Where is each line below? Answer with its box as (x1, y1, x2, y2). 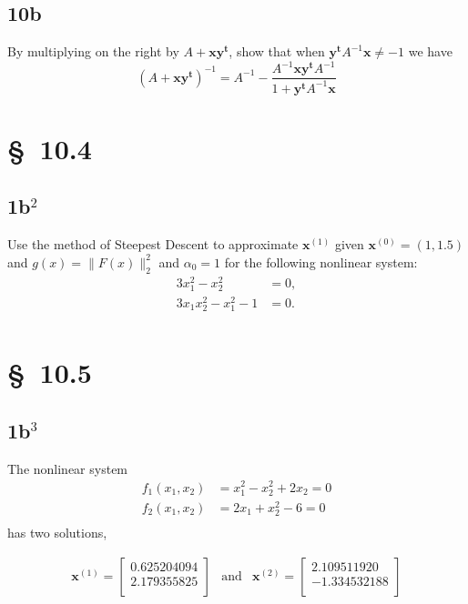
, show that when (229, 42, 325, 61)
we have (408, 42, 453, 61)
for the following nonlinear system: (224, 252, 418, 271)
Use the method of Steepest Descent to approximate (7, 235, 299, 254)
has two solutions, (7, 522, 107, 541)
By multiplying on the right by (7, 42, 179, 61)
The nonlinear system (7, 458, 128, 478)
